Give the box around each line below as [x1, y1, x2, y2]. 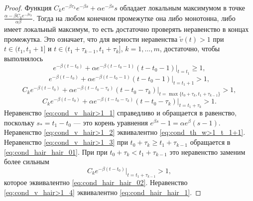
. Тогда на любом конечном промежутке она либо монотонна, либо [32, 12, 236, 23]
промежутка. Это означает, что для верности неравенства [4, 33, 178, 44]
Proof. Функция [4, 2, 52, 12]
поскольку [4, 117, 34, 127]
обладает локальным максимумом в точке [120, 2, 245, 12]
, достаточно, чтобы [159, 43, 220, 54]
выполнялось [4, 53, 43, 63]
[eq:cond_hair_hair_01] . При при [4, 146, 108, 157]
